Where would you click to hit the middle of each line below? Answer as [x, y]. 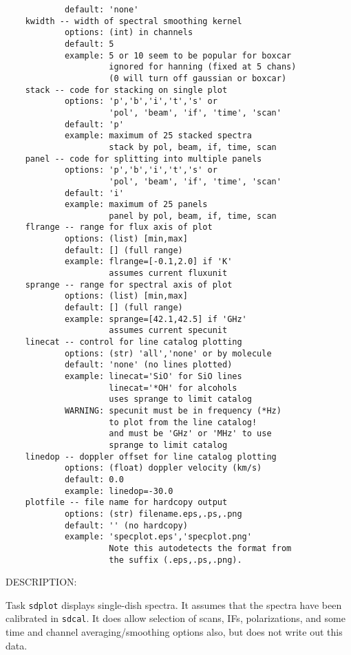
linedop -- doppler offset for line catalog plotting [151, 457]
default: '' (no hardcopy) [126, 525]
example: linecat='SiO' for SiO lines [153, 376]
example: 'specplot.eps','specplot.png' [158, 537]
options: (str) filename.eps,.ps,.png [153, 514]
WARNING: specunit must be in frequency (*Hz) [173, 410]
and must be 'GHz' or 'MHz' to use [190, 434]
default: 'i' [94, 193]
